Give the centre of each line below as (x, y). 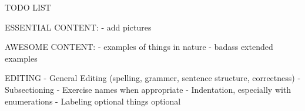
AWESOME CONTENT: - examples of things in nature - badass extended (139, 47)
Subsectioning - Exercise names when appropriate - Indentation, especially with (148, 89)
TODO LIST (28, 7)
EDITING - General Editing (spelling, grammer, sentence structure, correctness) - (153, 78)
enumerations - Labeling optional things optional (93, 101)
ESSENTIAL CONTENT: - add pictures (78, 27)
